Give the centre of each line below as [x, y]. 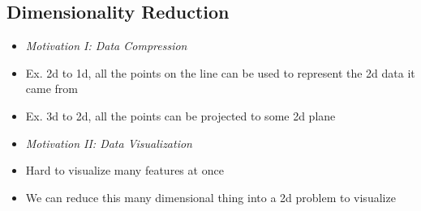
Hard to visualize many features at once [125, 170]
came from [52, 89]
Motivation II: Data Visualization [109, 143]
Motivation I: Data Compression [106, 46]
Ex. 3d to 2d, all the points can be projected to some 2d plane [180, 115]
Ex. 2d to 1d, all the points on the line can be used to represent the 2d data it [220, 72]
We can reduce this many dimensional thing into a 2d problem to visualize [210, 197]
